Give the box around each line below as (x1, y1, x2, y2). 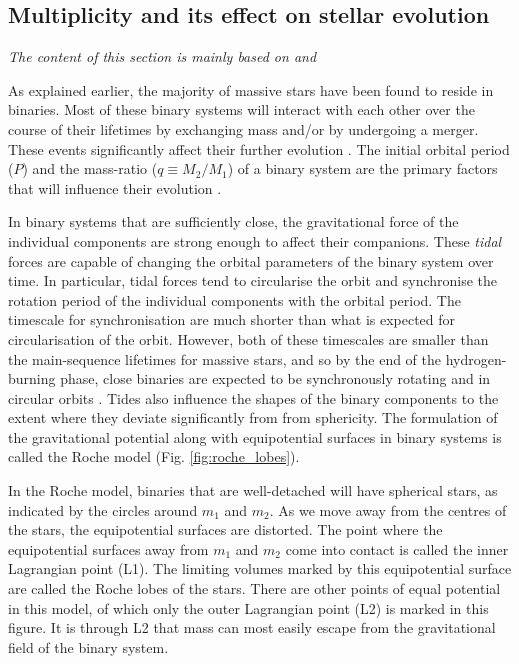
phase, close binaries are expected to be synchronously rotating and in (60, 368, 491, 389)
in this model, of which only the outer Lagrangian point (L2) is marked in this (8, 597, 489, 618)
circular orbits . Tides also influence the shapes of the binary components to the (8, 387, 499, 408)
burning (8, 368, 56, 389)
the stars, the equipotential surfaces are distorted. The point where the (8, 519, 443, 540)
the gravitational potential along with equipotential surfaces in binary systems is (8, 426, 502, 447)
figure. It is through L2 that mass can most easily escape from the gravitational (8, 617, 496, 638)
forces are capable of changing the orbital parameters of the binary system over (8, 250, 494, 271)
